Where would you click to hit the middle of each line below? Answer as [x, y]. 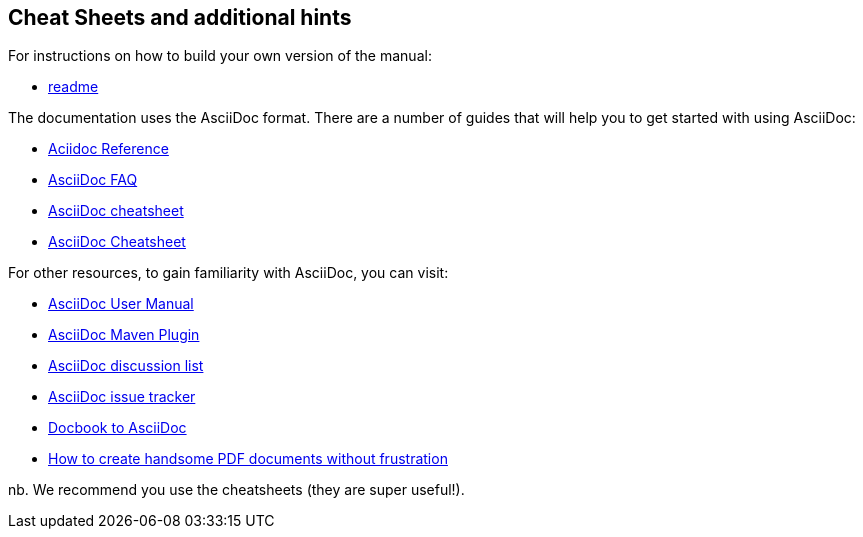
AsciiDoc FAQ [93, 180]
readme [73, 87]
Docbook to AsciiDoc [117, 428]
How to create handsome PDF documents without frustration [248, 459]
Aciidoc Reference [108, 149]
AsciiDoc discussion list [126, 366]
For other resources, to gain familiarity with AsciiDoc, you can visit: [228, 273]
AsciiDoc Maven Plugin [124, 335]
